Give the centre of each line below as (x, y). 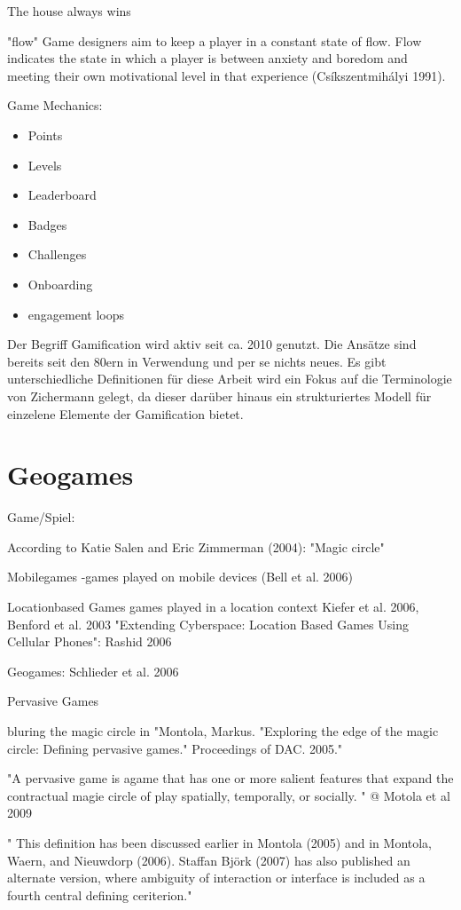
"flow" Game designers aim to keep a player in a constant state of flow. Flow (215, 40)
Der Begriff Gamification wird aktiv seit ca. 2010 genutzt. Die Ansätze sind (212, 344)
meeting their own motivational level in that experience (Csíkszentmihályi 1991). (227, 75)
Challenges (57, 254)
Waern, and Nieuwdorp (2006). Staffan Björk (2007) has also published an (209, 860)
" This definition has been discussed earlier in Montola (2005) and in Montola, (220, 842)
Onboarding (60, 284)
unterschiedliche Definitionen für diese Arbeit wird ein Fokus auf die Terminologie (230, 379)
